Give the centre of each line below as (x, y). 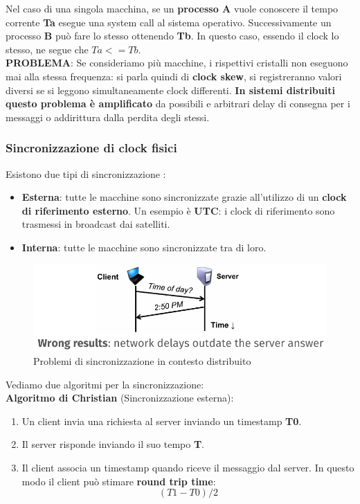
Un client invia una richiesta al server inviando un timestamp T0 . (162, 421)
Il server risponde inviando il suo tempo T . (113, 444)
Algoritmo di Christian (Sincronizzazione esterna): (120, 398)
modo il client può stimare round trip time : (119, 481)
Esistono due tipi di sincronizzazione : (86, 173)
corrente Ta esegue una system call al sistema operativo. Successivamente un (169, 22)
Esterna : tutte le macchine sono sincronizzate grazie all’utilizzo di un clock (184, 197)
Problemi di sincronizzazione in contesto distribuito (142, 361)
